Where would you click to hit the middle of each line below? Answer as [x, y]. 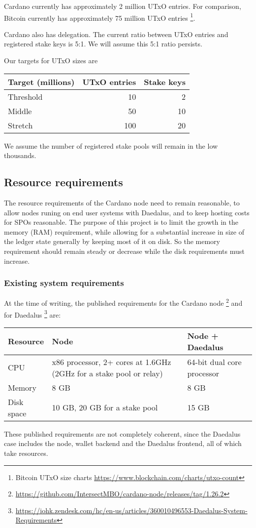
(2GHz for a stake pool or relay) [107, 373]
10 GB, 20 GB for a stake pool [105, 407]
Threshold [25, 96]
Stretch [20, 125]
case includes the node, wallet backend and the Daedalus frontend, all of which [123, 443]
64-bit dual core [214, 362]
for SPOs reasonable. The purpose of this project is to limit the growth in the [121, 222]
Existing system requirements [64, 283]
